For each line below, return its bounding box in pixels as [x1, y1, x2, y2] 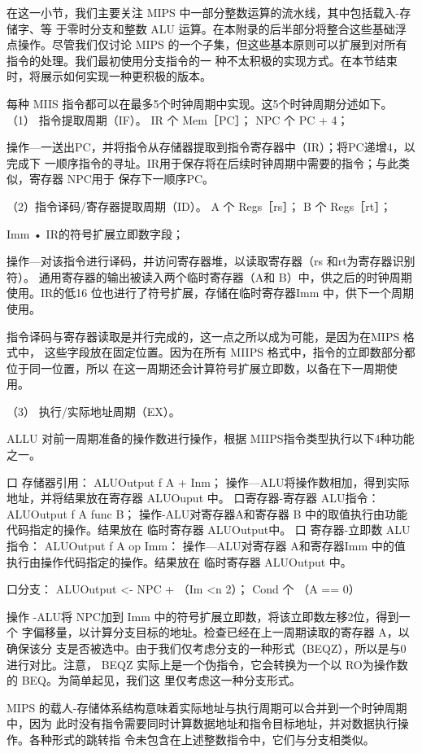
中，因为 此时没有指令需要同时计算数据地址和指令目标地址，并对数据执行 [7, 715, 398, 732]
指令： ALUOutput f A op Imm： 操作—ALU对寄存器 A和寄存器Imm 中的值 [7, 537, 406, 554]
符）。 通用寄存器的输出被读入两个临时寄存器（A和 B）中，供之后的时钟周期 [7, 268, 412, 285]
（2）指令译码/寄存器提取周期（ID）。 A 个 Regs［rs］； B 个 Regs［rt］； [7, 197, 392, 214]
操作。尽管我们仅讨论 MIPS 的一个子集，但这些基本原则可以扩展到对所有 [17, 36, 407, 53]
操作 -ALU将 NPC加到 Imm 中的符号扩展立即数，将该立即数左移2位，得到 [7, 607, 399, 624]
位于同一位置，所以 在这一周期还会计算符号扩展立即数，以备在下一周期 [7, 359, 386, 376]
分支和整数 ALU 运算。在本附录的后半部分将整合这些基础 [89, 20, 395, 37]
